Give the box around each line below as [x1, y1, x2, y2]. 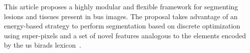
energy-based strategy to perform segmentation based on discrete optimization [4, 21, 241, 31]
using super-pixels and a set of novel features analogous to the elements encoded [4, 30, 246, 40]
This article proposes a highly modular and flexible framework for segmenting [4, 1, 238, 11]
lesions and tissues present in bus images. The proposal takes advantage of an [4, 11, 238, 21]
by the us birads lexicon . [4, 40, 81, 50]
